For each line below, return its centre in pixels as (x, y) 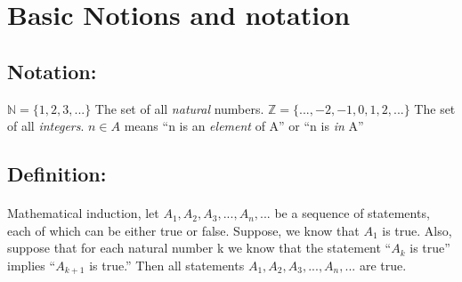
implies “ (32, 265)
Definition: (57, 174)
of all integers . (46, 126)
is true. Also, (417, 230)
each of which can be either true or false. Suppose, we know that (183, 230)
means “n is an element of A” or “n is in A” (244, 126)
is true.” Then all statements (167, 265)
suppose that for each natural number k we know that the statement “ (199, 248)
